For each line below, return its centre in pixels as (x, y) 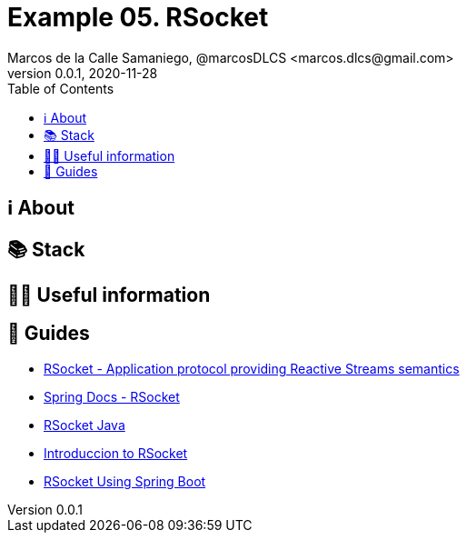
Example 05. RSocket (138, 17)
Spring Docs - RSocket (112, 396)
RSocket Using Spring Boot (125, 481)
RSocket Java (84, 425)
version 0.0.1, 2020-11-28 (83, 73)
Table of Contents (61, 88)
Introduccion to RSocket (116, 453)
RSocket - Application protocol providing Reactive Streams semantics (252, 368)
